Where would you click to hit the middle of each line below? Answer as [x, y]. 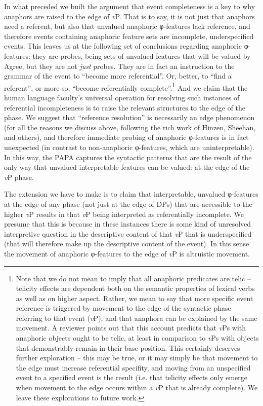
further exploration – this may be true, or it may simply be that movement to [137, 358]
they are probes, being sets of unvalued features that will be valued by [142, 56]
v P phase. [19, 177]
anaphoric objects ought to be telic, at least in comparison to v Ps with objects [137, 338]
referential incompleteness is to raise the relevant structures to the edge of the [125, 107]
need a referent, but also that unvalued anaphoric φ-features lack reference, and [127, 26]
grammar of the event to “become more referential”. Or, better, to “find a [118, 76]
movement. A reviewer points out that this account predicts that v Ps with [131, 328]
